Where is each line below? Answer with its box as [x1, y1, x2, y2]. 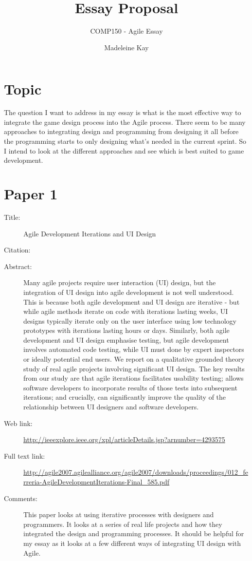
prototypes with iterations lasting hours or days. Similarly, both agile [23, 325, 230, 335]
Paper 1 [4, 184, 58, 203]
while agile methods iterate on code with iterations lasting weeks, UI [23, 306, 228, 316]
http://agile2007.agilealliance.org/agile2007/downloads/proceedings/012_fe [23, 467, 248, 477]
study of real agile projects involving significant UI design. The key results [23, 363, 245, 373]
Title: [4, 212, 20, 222]
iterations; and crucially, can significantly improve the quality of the [23, 392, 226, 402]
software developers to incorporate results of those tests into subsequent [23, 382, 237, 392]
